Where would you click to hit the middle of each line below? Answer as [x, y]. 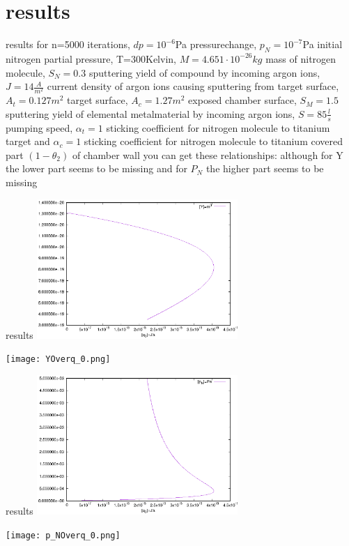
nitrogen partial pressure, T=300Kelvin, [91, 58]
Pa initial [323, 44]
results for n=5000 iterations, [68, 44]
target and [28, 141]
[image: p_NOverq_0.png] [63, 535]
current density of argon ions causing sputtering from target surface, [193, 86]
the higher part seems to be [265, 168]
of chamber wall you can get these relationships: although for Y [208, 154]
